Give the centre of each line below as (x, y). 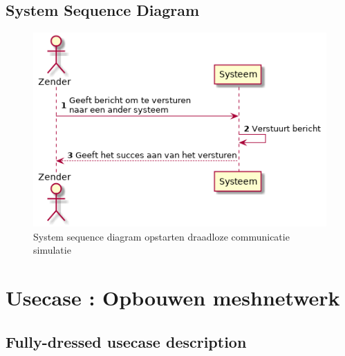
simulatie (52, 250)
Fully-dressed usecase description (126, 341)
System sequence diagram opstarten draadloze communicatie (161, 236)
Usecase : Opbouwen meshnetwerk (173, 297)
